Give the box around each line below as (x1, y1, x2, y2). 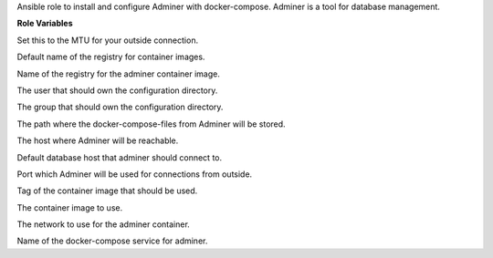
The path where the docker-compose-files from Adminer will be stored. (16, 119, 287, 129)
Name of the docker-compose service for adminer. (16, 235, 208, 246)
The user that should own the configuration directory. (16, 85, 218, 96)
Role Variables (16, 18, 73, 29)
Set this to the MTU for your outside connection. (16, 35, 199, 46)
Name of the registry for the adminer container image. (16, 68, 221, 79)
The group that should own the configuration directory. (16, 101, 224, 113)
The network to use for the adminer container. (16, 219, 191, 230)
